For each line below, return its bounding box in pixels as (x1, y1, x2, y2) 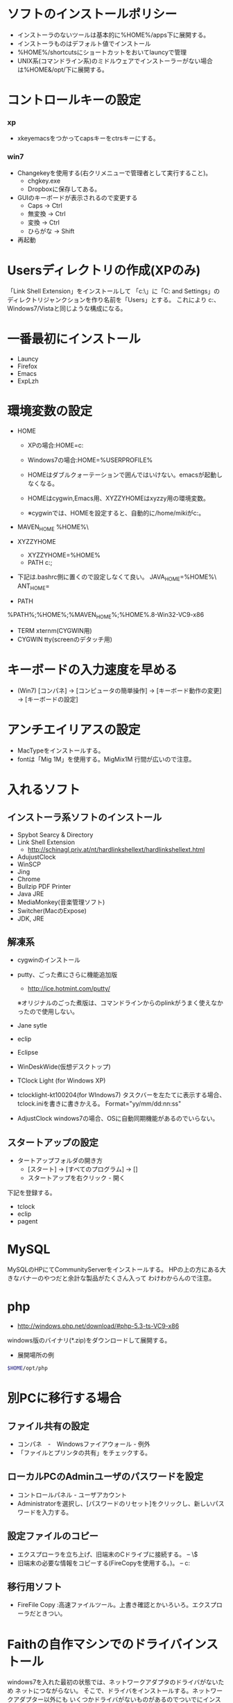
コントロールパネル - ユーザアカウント (17, 1490, 127, 1499)
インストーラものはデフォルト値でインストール (17, 39, 151, 47)
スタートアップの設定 (7, 1137, 98, 1149)
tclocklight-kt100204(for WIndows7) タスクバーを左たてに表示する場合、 (17, 1091, 226, 1099)
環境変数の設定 (7, 403, 93, 419)
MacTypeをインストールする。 (17, 746, 105, 755)
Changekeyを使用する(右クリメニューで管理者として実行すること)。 (17, 168, 212, 177)
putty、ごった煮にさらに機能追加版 (17, 971, 118, 979)
